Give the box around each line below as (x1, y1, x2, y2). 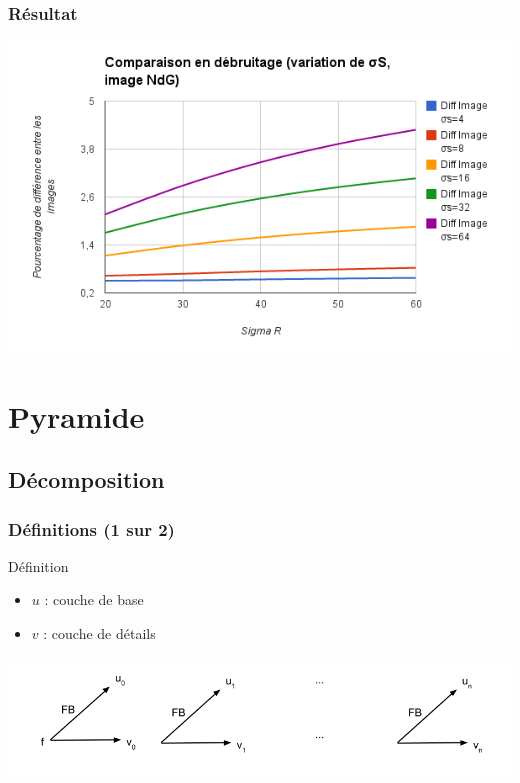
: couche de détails (43, 623, 156, 643)
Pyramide (8, 395, 145, 436)
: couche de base (44, 589, 144, 610)
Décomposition (8, 464, 165, 495)
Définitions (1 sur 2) (8, 516, 175, 541)
